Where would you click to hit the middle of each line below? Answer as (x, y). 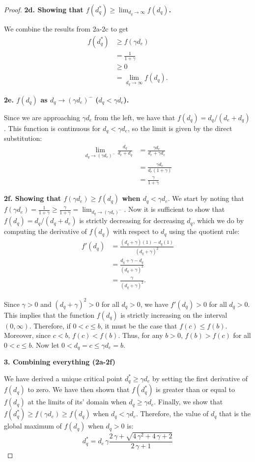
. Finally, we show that (188, 402)
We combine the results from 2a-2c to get (66, 29)
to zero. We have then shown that (79, 389)
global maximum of (33, 426)
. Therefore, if (50, 325)
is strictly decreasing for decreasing (132, 220)
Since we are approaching (42, 117)
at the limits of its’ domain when (77, 402)
